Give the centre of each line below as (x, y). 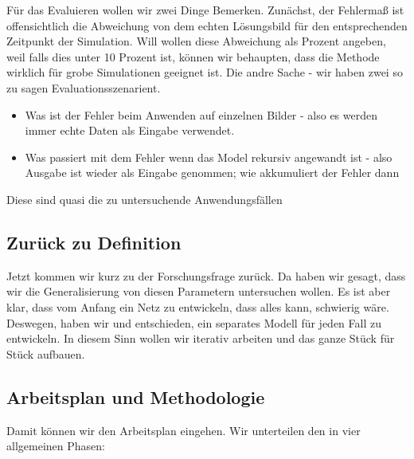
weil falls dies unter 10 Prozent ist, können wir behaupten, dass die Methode (193, 56)
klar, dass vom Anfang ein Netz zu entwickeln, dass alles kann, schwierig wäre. (198, 306)
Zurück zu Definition (94, 242)
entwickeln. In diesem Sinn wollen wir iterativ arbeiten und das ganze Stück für (201, 338)
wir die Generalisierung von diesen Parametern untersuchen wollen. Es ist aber (199, 291)
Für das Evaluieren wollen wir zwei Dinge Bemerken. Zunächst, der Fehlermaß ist (205, 10)
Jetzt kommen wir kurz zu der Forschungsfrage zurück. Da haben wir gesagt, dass (206, 275)
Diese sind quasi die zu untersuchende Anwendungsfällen (145, 199)
